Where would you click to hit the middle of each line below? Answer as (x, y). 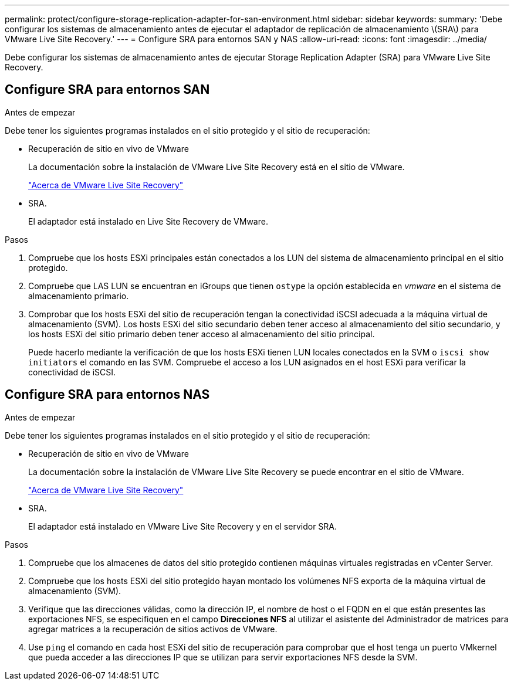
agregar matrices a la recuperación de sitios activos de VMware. (153, 629)
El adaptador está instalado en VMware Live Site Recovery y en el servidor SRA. (183, 526)
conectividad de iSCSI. (72, 372)
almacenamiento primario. (79, 296)
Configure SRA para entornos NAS (107, 395)
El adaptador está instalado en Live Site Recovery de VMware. (148, 221)
